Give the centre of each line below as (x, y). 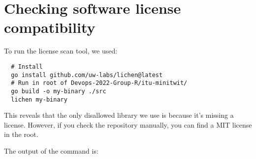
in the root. (21, 134)
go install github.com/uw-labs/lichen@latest (87, 75)
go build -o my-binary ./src (59, 91)
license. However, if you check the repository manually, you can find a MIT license (128, 124)
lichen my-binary (39, 99)
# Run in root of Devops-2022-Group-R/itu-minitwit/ (99, 83)
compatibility (50, 27)
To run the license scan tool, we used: (61, 51)
